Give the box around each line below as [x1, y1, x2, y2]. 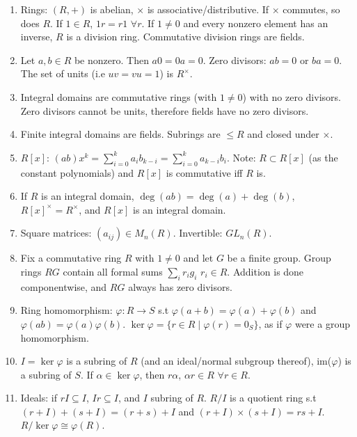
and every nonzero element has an [183, 15, 328, 30]
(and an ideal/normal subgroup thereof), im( [141, 353, 332, 368]
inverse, [20, 29, 53, 44]
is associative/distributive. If [147, 2, 269, 16]
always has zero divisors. [128, 279, 232, 294]
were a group [294, 316, 350, 331]
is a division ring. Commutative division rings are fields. [66, 29, 305, 44]
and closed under [247, 127, 319, 141]
